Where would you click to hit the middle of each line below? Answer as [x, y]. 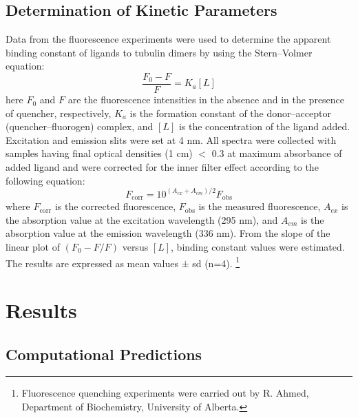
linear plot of [33, 246]
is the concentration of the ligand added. [264, 126]
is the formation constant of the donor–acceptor [230, 113]
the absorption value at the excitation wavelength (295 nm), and [142, 219]
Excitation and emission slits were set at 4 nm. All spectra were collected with [171, 139]
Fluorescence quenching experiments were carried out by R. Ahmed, [165, 393]
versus [135, 246]
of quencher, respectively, [59, 113]
